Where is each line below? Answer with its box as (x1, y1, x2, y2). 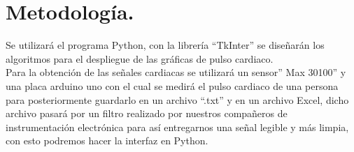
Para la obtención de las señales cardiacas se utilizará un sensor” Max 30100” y (6, 65, 346, 79)
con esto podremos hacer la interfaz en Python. (6, 133, 208, 148)
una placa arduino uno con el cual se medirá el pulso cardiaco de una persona (6, 78, 339, 93)
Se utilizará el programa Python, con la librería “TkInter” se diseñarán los (6, 38, 325, 52)
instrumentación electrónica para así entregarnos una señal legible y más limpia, (6, 119, 349, 134)
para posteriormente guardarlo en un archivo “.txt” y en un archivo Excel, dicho (6, 92, 349, 107)
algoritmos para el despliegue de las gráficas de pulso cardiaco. (6, 51, 274, 66)
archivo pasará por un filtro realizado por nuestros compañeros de (6, 106, 288, 121)
